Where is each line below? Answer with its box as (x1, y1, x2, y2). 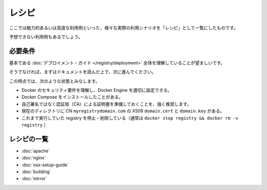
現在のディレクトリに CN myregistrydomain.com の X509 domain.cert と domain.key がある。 (21, 108, 225, 114)
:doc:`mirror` (21, 176, 47, 182)
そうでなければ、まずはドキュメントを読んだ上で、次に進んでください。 (9, 69, 156, 75)
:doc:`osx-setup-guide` (21, 162, 69, 168)
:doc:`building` (21, 169, 51, 175)
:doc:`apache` (21, 148, 50, 154)
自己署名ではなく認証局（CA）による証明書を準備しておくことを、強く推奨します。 (21, 101, 191, 107)
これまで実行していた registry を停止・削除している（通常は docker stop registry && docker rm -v (21, 115, 238, 121)
